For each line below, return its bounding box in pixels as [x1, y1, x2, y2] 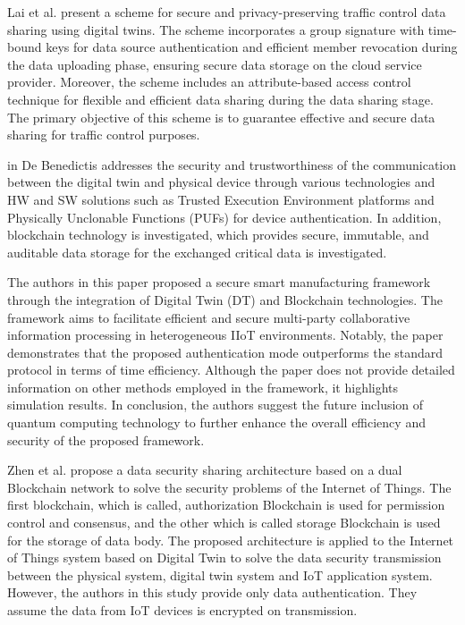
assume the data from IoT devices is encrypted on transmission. [7, 601, 358, 619]
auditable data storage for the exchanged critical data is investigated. [7, 242, 387, 261]
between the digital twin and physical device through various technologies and [7, 173, 435, 191]
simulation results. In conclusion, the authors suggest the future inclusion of [7, 395, 424, 414]
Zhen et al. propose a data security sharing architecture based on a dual [7, 460, 402, 479]
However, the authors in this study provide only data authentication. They [7, 583, 418, 602]
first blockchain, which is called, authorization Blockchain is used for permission [7, 495, 445, 514]
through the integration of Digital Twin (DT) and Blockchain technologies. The [7, 290, 443, 308]
